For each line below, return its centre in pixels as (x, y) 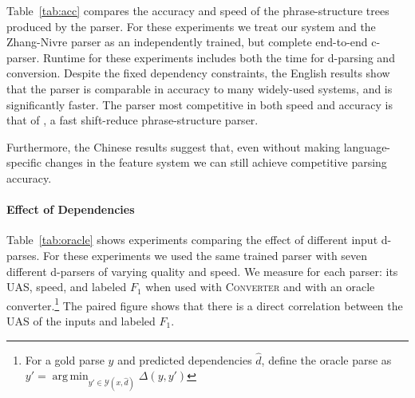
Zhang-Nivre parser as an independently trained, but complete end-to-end (187, 42)
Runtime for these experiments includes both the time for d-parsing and (219, 57)
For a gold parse (65, 359)
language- (367, 146)
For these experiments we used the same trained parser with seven (206, 255)
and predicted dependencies (185, 359)
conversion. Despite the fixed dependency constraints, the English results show (198, 73)
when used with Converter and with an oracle (260, 287)
